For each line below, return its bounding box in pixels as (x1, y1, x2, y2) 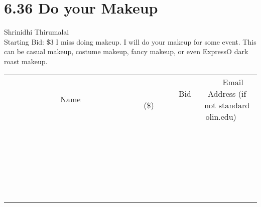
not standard (204, 99, 250, 111)
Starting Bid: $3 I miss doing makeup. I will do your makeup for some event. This (4, 36, 256, 47)
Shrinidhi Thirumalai (4, 27, 69, 37)
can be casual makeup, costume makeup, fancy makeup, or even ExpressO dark (4, 46, 248, 57)
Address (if (208, 87, 246, 99)
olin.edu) (205, 110, 236, 122)
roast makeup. (4, 56, 48, 66)
